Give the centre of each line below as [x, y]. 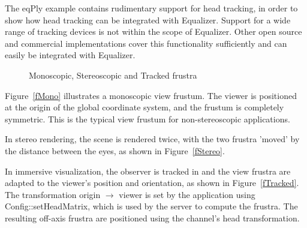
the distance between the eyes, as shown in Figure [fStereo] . [115, 150]
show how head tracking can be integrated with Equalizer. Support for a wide [148, 19]
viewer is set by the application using [187, 194]
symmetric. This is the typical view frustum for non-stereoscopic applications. [148, 118]
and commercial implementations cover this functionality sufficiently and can [146, 43]
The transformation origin [53, 194]
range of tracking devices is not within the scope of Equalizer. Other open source [153, 31]
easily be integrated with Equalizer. [70, 55]
